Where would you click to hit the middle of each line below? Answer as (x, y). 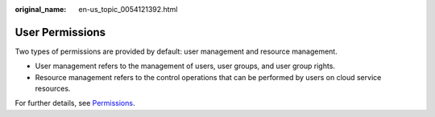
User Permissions (60, 32)
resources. (53, 89)
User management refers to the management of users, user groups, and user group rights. (185, 66)
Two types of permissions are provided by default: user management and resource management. (176, 51)
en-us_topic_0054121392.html (128, 9)
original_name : (41, 9)
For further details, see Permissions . (75, 103)
